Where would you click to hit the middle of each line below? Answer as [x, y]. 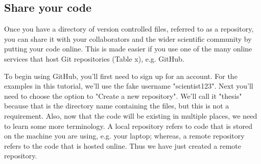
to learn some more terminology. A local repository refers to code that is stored [128, 126]
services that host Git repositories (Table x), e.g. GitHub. [94, 58]
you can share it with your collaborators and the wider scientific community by [128, 38]
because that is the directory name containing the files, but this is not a [117, 106]
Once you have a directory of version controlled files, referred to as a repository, [129, 29]
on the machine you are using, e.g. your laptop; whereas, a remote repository [124, 136]
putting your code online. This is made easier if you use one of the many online [128, 49]
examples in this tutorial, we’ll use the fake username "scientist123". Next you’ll [129, 86]
